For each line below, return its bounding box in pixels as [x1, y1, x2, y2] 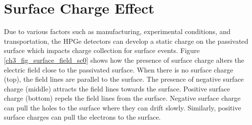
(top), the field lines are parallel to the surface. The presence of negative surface [4, 74, 244, 84]
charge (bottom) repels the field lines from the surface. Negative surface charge [4, 93, 241, 103]
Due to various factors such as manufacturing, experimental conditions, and [4, 26, 231, 36]
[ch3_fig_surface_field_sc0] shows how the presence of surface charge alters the [4, 54, 245, 65]
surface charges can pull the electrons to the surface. [4, 112, 161, 122]
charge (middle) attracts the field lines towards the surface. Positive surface [4, 83, 230, 93]
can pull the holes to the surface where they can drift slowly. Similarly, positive [4, 102, 241, 112]
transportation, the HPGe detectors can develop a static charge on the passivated [4, 36, 249, 46]
